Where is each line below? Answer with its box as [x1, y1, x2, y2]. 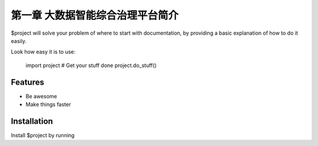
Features [11, 77, 44, 87]
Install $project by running [11, 131, 75, 138]
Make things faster [25, 101, 71, 108]
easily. [11, 37, 26, 44]
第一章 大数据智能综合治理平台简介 [11, 9, 179, 22]
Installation [11, 116, 53, 126]
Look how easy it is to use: [11, 48, 76, 55]
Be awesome [25, 92, 57, 99]
